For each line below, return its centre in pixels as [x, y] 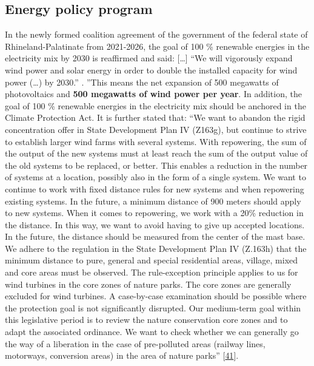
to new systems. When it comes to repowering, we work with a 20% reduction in [154, 213]
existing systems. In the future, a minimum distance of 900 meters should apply [153, 201]
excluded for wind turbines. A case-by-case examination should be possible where [156, 296]
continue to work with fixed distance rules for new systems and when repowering [155, 188]
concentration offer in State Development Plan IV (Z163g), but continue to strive [156, 129]
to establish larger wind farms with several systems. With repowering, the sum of [156, 141]
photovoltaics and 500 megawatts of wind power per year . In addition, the [153, 94]
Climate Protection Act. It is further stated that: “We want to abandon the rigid [155, 117]
